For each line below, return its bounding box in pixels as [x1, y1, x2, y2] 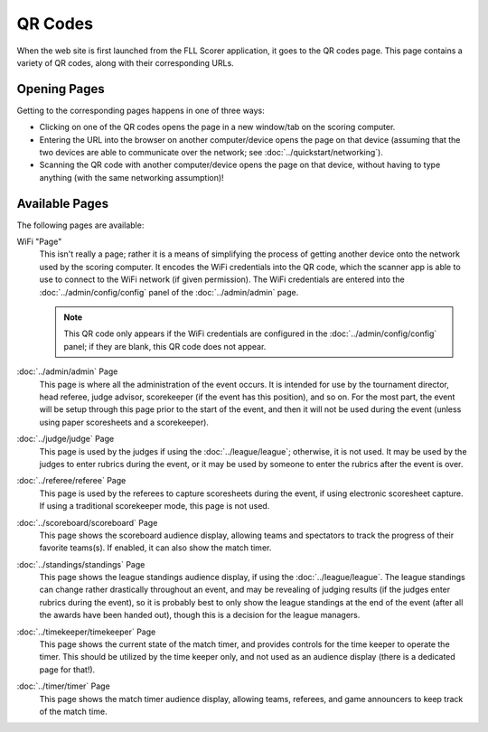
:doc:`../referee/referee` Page [16, 475, 127, 486]
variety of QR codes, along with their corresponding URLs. [16, 57, 234, 68]
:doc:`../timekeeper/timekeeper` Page [16, 626, 156, 637]
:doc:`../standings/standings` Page [16, 558, 145, 569]
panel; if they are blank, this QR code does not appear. [63, 341, 267, 352]
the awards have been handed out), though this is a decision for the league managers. [39, 610, 361, 621]
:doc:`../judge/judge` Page [16, 434, 115, 445]
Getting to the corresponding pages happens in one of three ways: [16, 105, 266, 116]
